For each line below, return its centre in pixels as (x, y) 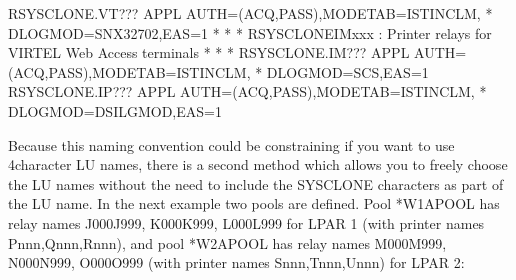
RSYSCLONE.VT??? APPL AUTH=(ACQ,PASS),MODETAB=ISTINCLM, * (250, 13)
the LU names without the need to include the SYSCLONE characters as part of (256, 183)
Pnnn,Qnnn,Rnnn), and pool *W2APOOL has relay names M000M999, (227, 242)
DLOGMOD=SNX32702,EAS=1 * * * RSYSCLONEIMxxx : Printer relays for (250, 32)
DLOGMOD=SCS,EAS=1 (347, 71)
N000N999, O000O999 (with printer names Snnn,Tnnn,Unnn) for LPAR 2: (236, 262)
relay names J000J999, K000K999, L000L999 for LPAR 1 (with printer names (246, 222)
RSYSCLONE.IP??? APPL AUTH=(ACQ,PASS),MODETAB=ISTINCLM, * (247, 91)
